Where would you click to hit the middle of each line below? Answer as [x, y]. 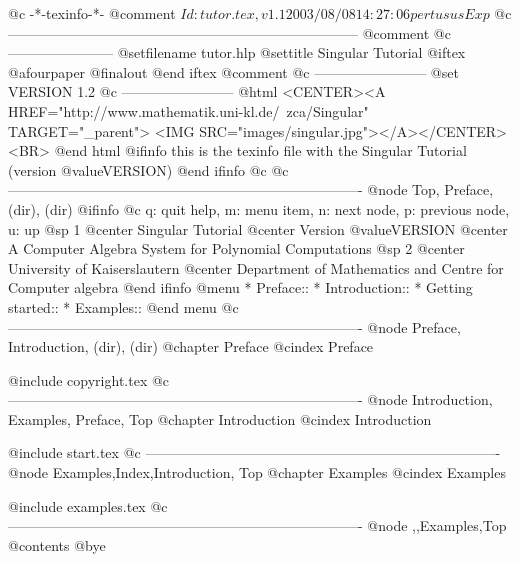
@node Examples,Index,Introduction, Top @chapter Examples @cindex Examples [257, 472]
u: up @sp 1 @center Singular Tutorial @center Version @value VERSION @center [258, 228]
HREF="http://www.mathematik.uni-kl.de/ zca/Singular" [188, 110]
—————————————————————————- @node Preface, [234, 326]
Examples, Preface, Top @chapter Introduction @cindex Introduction [220, 418]
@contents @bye [57, 544]
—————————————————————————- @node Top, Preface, [251, 189]
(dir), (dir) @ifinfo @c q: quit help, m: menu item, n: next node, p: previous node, [259, 208]
